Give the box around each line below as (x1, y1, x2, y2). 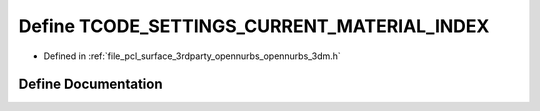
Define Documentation (18, 76, 163, 93)
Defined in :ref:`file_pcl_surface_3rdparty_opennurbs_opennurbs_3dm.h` (43, 50, 342, 62)
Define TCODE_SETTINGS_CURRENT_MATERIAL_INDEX (18, 15, 490, 37)
